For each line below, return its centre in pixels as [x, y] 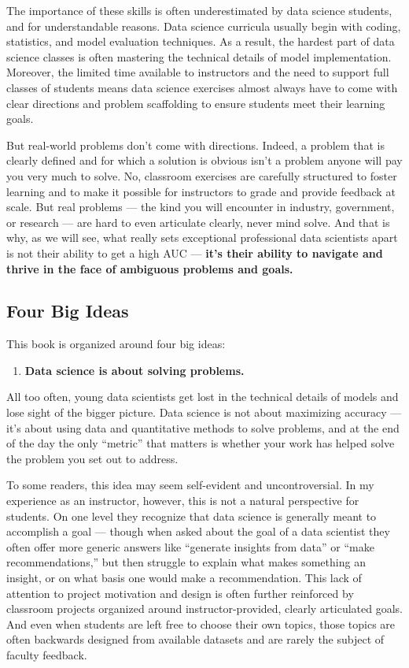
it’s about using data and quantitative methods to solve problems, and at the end [203, 427]
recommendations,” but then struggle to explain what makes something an [186, 562]
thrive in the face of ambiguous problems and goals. [150, 268]
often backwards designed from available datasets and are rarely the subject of [195, 639]
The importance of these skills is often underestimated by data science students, [199, 10]
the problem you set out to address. [92, 458]
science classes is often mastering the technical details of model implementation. [199, 56]
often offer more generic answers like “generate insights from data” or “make [190, 546]
